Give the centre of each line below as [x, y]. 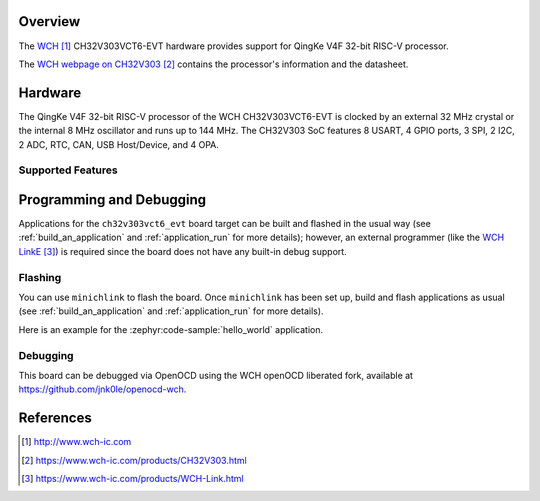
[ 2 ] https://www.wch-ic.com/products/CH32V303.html [134, 460]
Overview [49, 21]
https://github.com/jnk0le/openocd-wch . [102, 389]
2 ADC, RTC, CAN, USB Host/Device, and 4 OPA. [119, 144]
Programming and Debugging [112, 199]
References [55, 418]
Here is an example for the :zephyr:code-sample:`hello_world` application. [171, 329]
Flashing [40, 277]
